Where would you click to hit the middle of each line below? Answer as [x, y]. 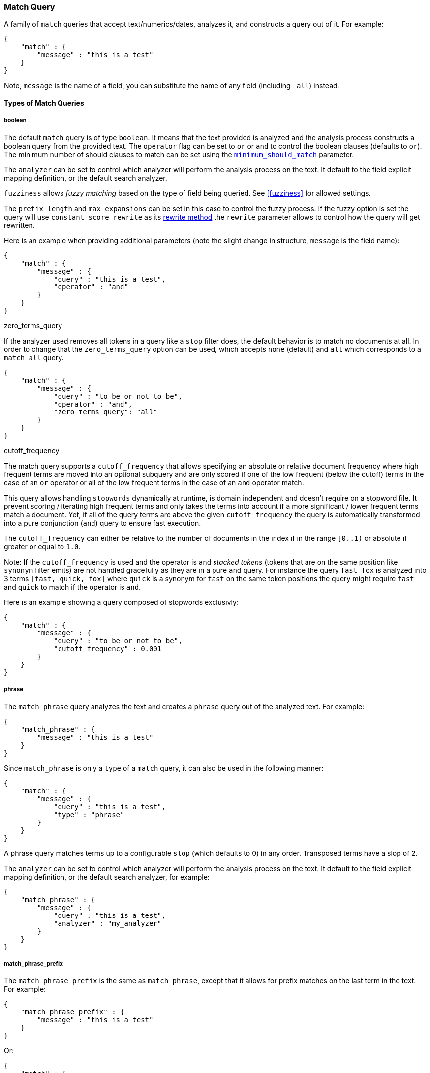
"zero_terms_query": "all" [106, 412]
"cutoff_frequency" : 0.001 [108, 648]
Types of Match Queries [44, 103]
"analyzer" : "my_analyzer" [108, 923]
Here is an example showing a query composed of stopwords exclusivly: [121, 602]
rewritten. [19, 225]
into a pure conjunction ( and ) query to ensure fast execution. [103, 523]
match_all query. [34, 357]
